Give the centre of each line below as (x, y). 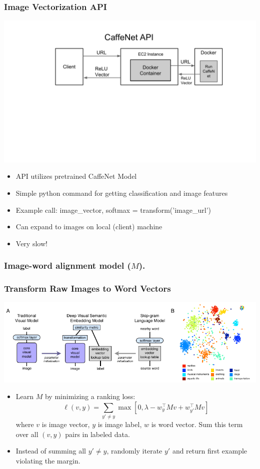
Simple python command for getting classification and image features (122, 193)
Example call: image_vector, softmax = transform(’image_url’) (113, 210)
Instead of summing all (51, 451)
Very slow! (31, 243)
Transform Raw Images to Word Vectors (87, 288)
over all (27, 434)
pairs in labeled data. (97, 434)
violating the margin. (48, 460)
